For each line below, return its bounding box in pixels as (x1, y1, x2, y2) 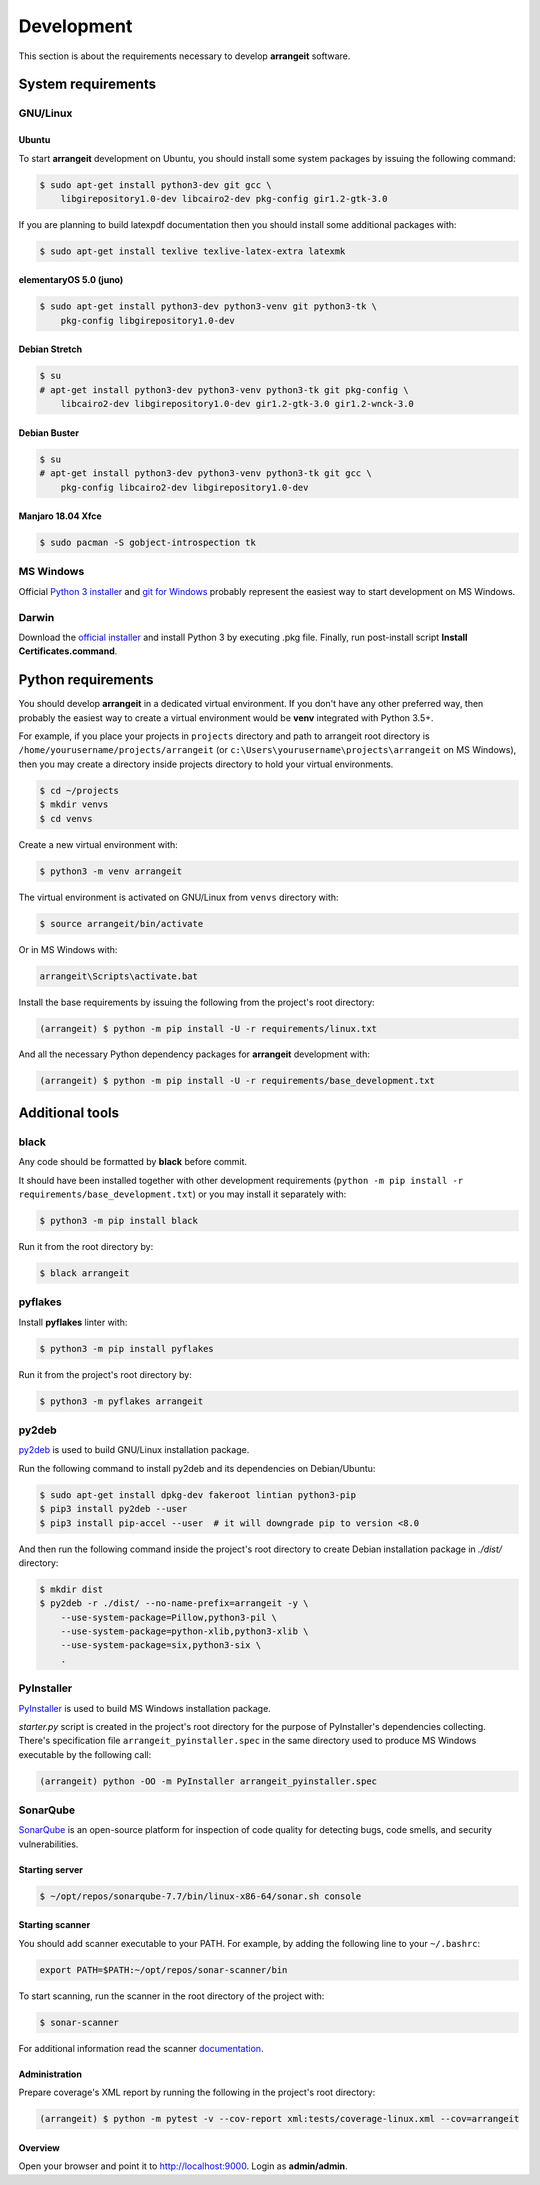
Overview (18, 2141, 60, 2154)
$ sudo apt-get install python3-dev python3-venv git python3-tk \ (39, 301, 378, 312)
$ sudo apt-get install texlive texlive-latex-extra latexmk (39, 245, 346, 257)
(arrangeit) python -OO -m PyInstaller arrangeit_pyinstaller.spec (39, 1775, 378, 1787)
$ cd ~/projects (39, 785, 120, 796)
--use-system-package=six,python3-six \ (60, 1640, 262, 1651)
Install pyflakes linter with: (18, 1316, 128, 1328)
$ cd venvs (39, 813, 93, 824)
